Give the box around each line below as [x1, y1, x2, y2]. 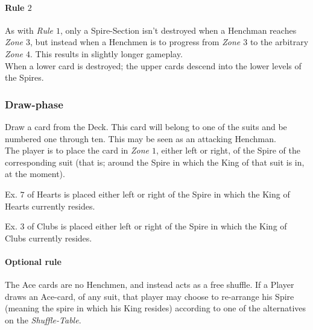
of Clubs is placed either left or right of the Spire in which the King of [27, 220, 287, 232]
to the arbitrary [250, 36, 309, 48]
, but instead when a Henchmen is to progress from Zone [30, 36, 241, 48]
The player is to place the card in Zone [5, 144, 150, 157]
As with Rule [5, 23, 53, 36]
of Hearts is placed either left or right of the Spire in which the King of [27, 187, 290, 200]
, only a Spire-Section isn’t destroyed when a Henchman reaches [60, 23, 297, 36]
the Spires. [5, 71, 44, 84]
